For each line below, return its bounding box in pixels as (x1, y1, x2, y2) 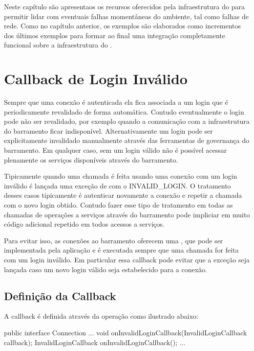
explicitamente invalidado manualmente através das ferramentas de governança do (4, 135, 250, 145)
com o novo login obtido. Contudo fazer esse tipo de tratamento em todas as (4, 200, 233, 210)
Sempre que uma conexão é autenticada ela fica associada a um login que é (4, 97, 228, 107)
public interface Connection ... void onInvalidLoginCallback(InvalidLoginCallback (4, 327, 247, 337)
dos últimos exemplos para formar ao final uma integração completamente (4, 30, 226, 40)
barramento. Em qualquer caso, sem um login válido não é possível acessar (4, 145, 227, 155)
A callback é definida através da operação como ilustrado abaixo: (4, 311, 198, 321)
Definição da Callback (4, 288, 116, 303)
